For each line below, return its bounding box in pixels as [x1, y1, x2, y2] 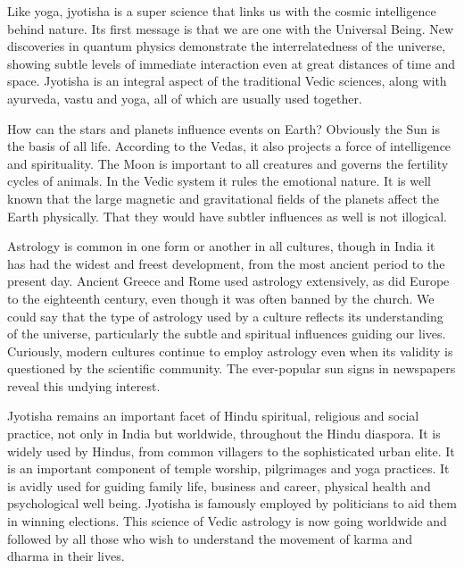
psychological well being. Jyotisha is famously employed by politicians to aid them [7, 494, 457, 513]
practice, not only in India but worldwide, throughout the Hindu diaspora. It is [7, 424, 441, 443]
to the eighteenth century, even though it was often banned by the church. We [7, 288, 435, 307]
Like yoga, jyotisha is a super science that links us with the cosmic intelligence [7, 2, 436, 20]
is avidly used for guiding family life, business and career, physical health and [7, 476, 431, 495]
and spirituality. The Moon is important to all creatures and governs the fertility [7, 154, 449, 172]
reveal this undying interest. [7, 376, 161, 395]
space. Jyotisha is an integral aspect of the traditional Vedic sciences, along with [7, 71, 447, 90]
